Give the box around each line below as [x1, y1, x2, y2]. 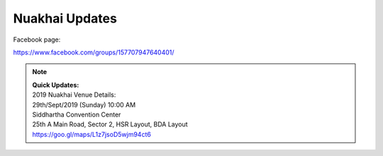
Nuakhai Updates [13, 11, 117, 26]
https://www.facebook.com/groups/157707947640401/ [13, 48, 174, 56]
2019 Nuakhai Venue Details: [32, 90, 116, 99]
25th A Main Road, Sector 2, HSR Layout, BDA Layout [32, 120, 188, 128]
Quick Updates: [32, 80, 79, 89]
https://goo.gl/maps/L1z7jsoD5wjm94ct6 [32, 130, 152, 138]
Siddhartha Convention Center [32, 110, 121, 119]
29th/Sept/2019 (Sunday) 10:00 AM [32, 100, 136, 109]
